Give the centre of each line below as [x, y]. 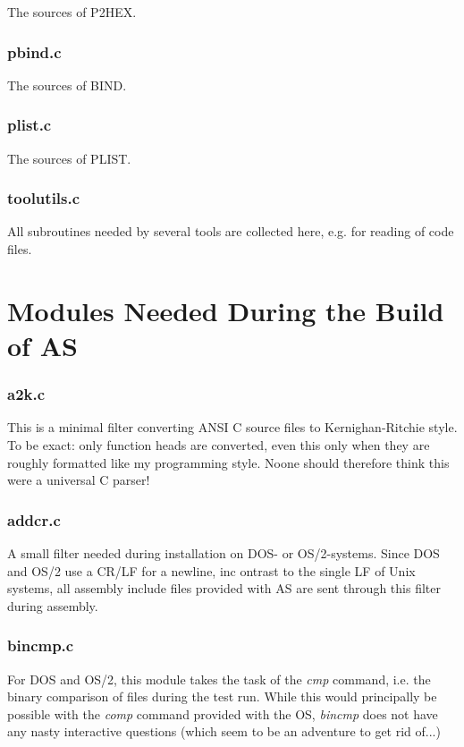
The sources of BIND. [67, 85]
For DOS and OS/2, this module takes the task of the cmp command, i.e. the [219, 679]
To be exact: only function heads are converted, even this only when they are [219, 445]
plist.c [30, 125]
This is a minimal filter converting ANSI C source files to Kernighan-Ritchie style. [232, 427]
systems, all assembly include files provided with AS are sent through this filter [224, 588]
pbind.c [34, 51]
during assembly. [53, 605]
